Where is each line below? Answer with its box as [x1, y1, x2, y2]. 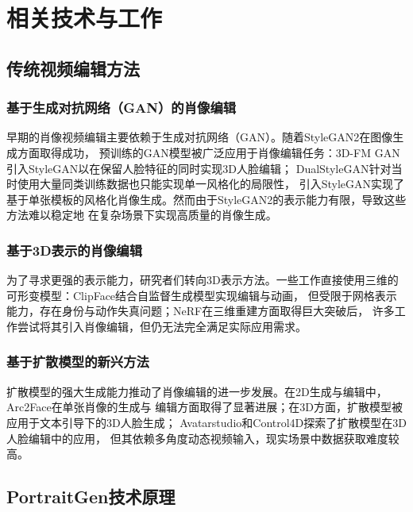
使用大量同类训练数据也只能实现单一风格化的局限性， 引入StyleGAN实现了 [17, 175, 404, 192]
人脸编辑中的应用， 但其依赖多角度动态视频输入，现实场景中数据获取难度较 [6, 429, 399, 446]
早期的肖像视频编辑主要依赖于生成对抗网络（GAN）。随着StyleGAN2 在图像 [6, 129, 393, 145]
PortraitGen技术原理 [6, 484, 176, 509]
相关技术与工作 [6, 2, 163, 34]
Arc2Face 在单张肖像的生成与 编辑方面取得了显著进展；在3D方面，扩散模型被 [6, 398, 403, 415]
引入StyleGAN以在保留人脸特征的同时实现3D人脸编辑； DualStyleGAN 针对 [6, 160, 392, 176]
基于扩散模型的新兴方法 [6, 352, 149, 371]
